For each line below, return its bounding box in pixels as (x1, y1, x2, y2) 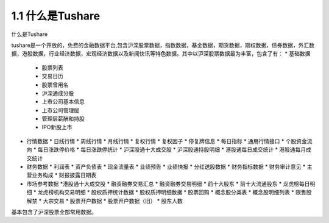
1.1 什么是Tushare (11, 9, 101, 23)
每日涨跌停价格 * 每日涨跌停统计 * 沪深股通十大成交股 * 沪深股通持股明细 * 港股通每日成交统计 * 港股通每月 (37, 146, 306, 154)
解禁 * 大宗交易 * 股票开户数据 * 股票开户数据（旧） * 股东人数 (26, 197, 183, 204)
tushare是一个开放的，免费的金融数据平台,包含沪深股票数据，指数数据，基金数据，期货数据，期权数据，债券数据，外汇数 (11, 41, 315, 49)
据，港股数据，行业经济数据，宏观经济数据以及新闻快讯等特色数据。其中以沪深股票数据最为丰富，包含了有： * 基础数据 (11, 50, 311, 57)
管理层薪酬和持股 (41, 115, 85, 122)
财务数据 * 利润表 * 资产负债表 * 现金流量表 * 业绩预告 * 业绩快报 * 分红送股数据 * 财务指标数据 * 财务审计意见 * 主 (26, 163, 313, 171)
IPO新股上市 (41, 124, 73, 131)
